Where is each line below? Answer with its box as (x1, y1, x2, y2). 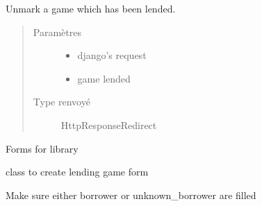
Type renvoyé (33, 94, 90, 109)
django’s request (77, 48, 147, 62)
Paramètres (33, 24, 81, 39)
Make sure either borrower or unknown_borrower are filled (6, 187, 256, 202)
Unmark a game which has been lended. (6, 1, 176, 15)
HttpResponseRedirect (60, 117, 157, 132)
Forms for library (6, 141, 79, 155)
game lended (77, 71, 131, 85)
